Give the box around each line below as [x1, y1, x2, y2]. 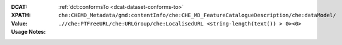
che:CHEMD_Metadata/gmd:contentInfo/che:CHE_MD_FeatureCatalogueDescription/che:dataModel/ [58, 12, 337, 19]
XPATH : [11, 12, 31, 19]
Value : [11, 20, 28, 27]
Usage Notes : [11, 28, 46, 36]
